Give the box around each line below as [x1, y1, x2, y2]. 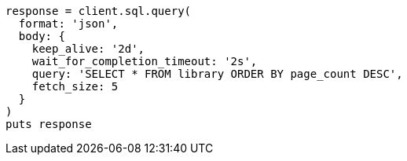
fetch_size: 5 [31, 80, 119, 93]
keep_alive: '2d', [31, 42, 145, 55]
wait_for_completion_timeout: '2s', [31, 55, 258, 68]
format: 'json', [18, 17, 119, 30]
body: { [18, 30, 65, 42]
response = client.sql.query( [5, 5, 192, 17]
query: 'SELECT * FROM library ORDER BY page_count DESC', [31, 68, 403, 80]
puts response [5, 118, 92, 130]
